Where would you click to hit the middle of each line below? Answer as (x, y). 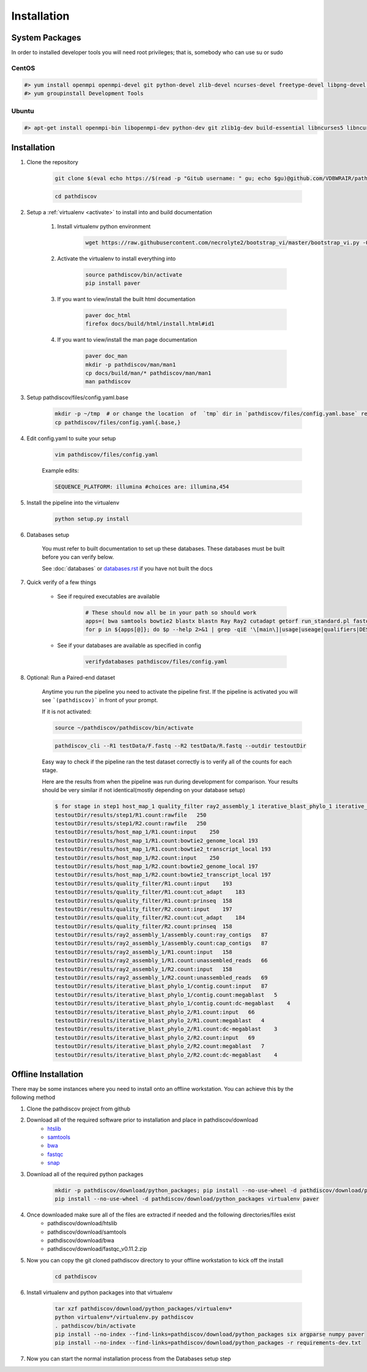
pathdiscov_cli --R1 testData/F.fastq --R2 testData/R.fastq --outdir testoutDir (181, 746)
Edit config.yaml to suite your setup (71, 438)
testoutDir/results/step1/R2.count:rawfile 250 (131, 823)
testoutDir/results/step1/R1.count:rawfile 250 (131, 815)
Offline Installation (47, 1074)
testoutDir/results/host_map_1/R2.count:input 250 (137, 858)
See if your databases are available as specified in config (129, 645)
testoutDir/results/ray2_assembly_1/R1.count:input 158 (143, 952)
